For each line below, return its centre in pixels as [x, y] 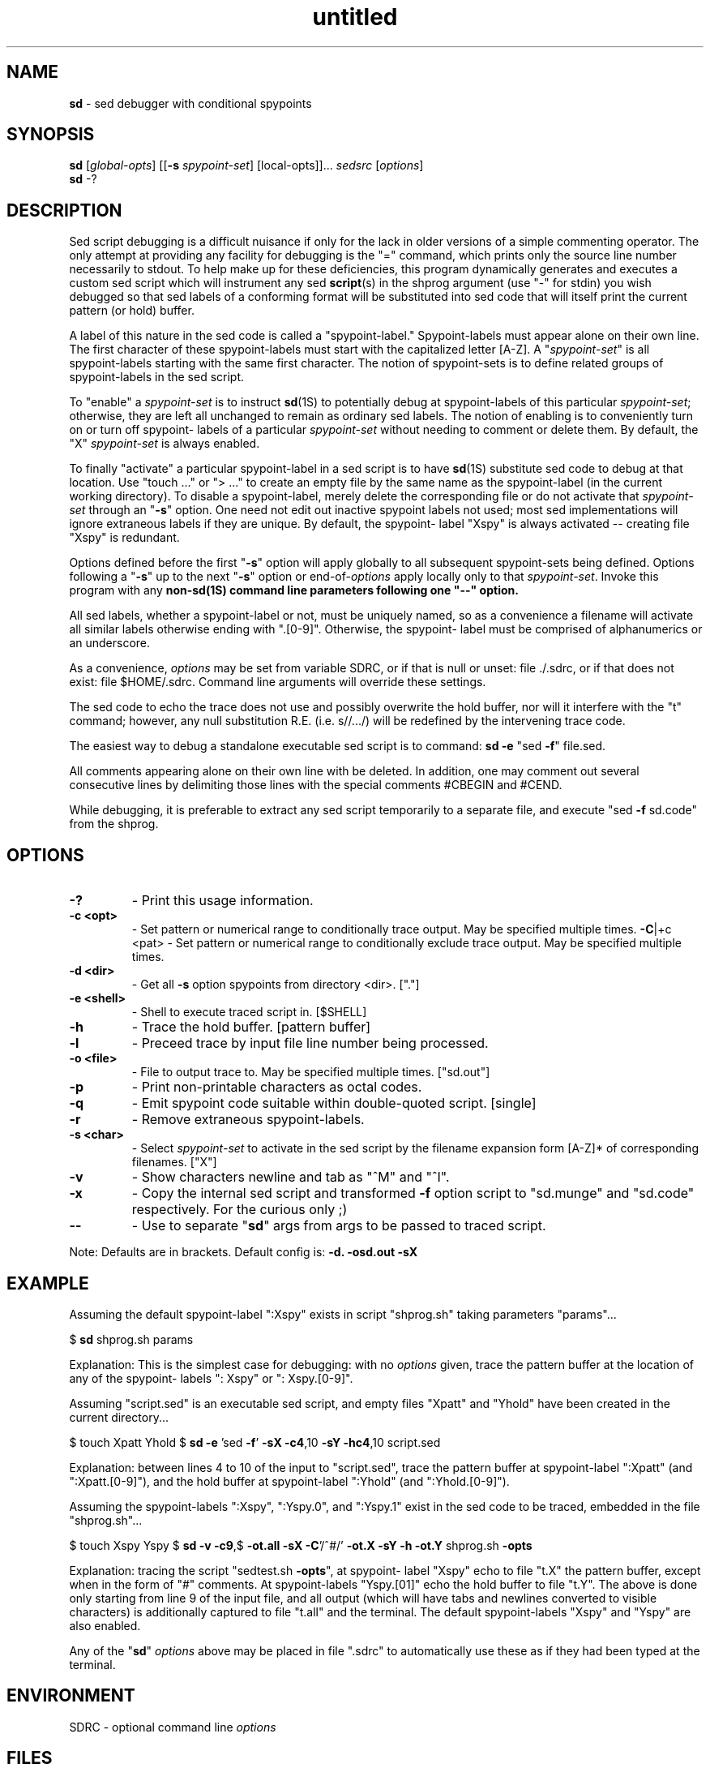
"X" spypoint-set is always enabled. [165, 444]
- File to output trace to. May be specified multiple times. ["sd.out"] [311, 1072]
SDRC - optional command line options [173, 1727]
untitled [355, 17]
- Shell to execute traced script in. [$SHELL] [249, 1012]
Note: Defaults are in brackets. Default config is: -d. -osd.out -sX [244, 1252]
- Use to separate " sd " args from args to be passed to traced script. [339, 1226]
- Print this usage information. [222, 901]
